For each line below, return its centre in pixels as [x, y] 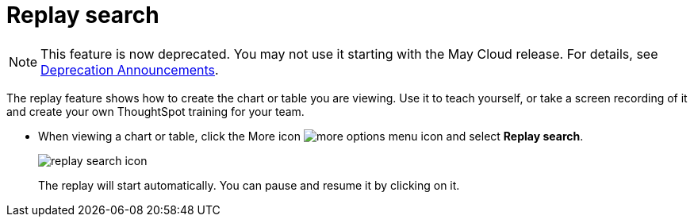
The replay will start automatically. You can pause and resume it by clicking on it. [249, 185]
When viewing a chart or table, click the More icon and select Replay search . [311, 136]
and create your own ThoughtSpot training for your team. [155, 111]
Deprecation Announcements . [130, 69]
